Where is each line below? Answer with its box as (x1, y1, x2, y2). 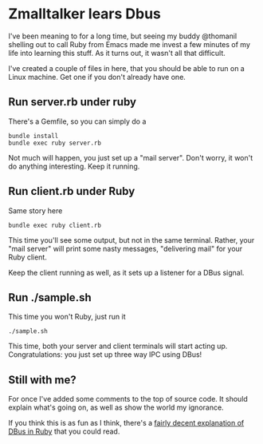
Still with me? (8, 373, 77, 387)
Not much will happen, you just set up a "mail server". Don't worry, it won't (8, 153, 253, 162)
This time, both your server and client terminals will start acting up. (8, 341, 228, 351)
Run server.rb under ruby (8, 95, 137, 109)
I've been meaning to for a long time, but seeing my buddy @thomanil (8, 31, 237, 41)
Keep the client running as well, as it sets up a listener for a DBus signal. (8, 268, 245, 277)
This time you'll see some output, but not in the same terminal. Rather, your (8, 235, 255, 244)
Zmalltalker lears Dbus (8, 5, 162, 23)
